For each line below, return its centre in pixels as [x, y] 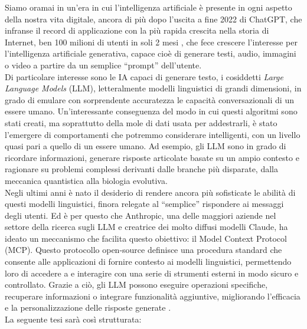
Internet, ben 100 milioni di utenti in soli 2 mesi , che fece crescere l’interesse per [151, 42]
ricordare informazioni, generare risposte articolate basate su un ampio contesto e [152, 157]
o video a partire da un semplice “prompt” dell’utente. [103, 65]
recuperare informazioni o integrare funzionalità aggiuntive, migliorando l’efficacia [153, 296]
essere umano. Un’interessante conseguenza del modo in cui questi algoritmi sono [151, 111]
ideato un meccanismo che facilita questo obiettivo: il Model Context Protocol [146, 238]
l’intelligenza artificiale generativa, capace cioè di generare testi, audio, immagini [151, 53]
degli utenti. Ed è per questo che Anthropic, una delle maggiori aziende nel [141, 215]
